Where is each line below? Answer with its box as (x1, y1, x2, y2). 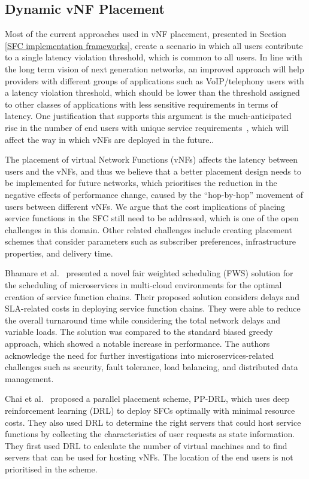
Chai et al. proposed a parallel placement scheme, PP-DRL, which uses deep (5, 392, 290, 405)
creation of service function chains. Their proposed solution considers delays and (5, 290, 299, 303)
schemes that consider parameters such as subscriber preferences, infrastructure (5, 235, 296, 248)
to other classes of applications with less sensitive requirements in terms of (5, 97, 278, 110)
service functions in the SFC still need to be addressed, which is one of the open (5, 212, 299, 224)
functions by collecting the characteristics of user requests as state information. (5, 428, 295, 440)
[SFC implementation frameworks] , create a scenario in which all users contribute (5, 39, 303, 51)
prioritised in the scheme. (5, 462, 98, 475)
